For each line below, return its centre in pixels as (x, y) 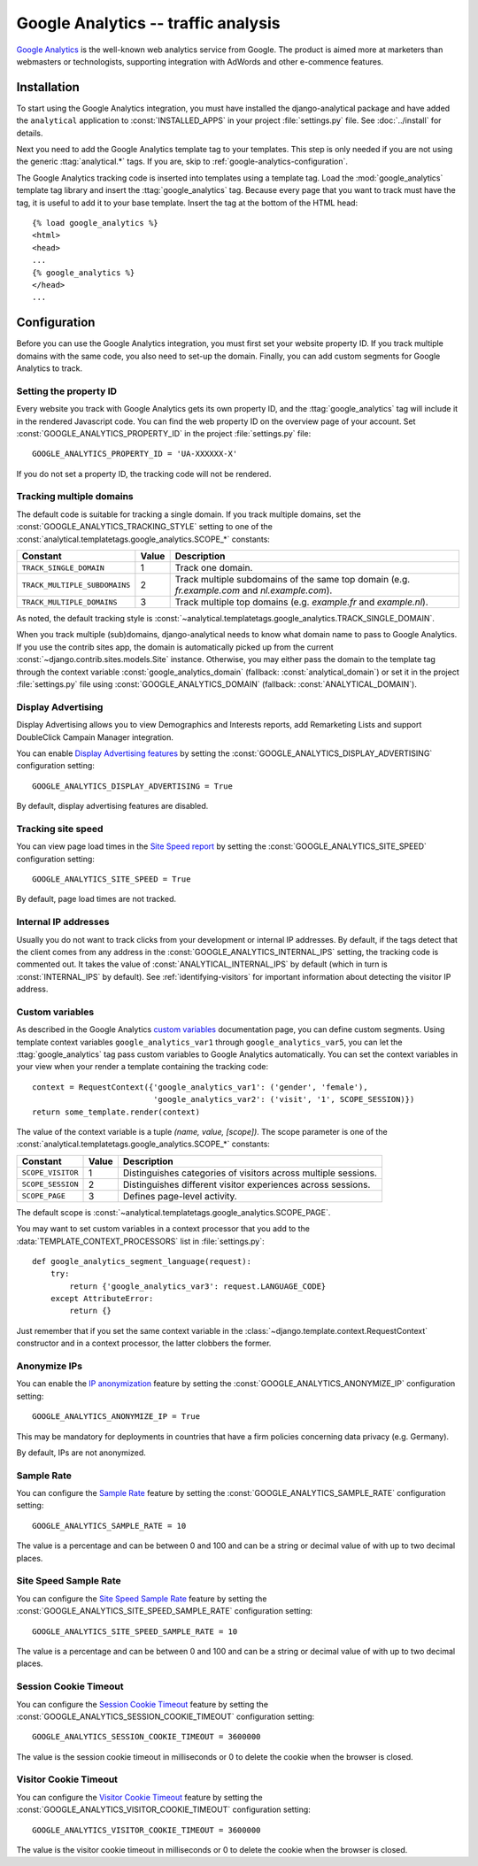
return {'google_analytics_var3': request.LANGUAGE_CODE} (198, 1286)
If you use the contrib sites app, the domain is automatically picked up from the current (175, 647)
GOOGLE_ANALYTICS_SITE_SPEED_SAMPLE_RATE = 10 (135, 1631)
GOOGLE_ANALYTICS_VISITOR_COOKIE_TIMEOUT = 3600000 (146, 1830)
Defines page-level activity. (180, 1196)
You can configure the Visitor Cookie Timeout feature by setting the (139, 1797)
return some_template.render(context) (116, 1112)
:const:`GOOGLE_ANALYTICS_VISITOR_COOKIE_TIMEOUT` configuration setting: (164, 1809)
